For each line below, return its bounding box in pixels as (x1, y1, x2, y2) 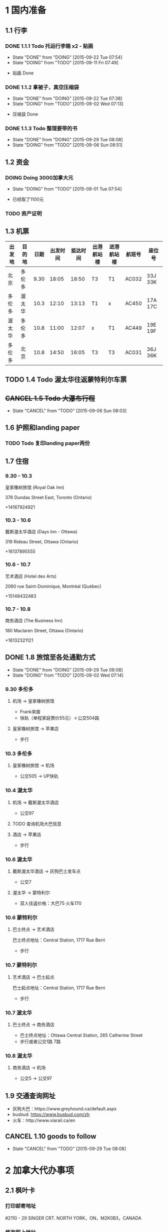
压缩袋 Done (12, 111, 38, 117)
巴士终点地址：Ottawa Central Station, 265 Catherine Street (19, 1032, 143, 1038)
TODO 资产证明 (5, 210, 42, 217)
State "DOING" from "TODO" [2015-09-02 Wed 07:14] (12, 672, 124, 678)
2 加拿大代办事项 (5, 1165, 74, 1176)
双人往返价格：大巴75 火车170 (19, 900, 81, 906)
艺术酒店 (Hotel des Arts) (5, 573, 56, 579)
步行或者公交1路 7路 (19, 1038, 61, 1045)
